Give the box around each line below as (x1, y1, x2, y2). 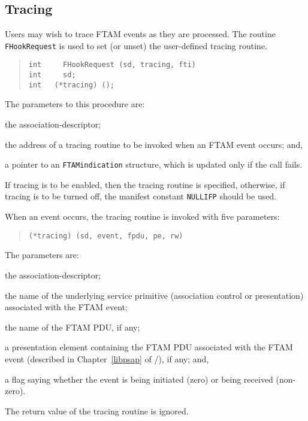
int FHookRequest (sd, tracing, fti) (28, 60, 196, 69)
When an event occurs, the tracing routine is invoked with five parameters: (5, 210, 280, 223)
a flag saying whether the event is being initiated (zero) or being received (5, 372, 273, 385)
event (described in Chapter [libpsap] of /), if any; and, (5, 352, 209, 365)
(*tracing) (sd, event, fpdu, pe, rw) (28, 231, 183, 240)
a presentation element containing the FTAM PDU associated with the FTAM (5, 341, 293, 353)
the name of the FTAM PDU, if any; (5, 320, 140, 333)
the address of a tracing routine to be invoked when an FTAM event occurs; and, (5, 138, 303, 150)
